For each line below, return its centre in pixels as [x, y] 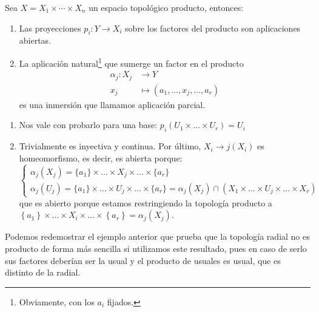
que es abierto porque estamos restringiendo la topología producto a [146, 202]
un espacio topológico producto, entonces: [166, 7]
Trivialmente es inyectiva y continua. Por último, [110, 146]
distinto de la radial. [43, 272]
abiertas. [35, 40]
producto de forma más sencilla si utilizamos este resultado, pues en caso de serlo [156, 249]
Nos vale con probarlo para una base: [88, 125]
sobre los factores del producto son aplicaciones [213, 28]
